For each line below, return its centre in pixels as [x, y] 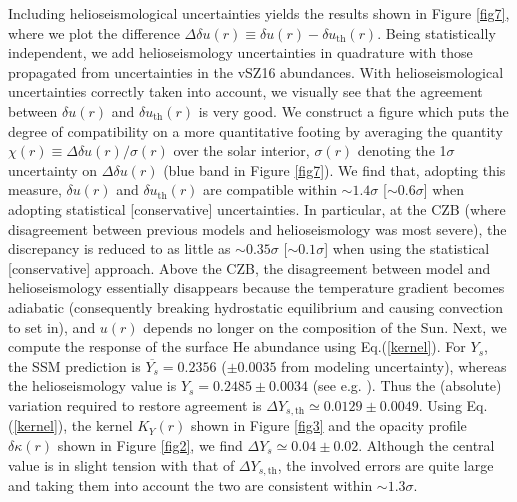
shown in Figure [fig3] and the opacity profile [329, 425]
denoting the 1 [402, 150]
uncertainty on [53, 169]
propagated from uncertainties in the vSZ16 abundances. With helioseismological [256, 71]
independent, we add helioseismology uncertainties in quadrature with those [240, 52]
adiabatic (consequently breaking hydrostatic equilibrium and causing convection [256, 306]
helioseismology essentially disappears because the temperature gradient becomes [256, 287]
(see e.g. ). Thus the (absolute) [407, 385]
